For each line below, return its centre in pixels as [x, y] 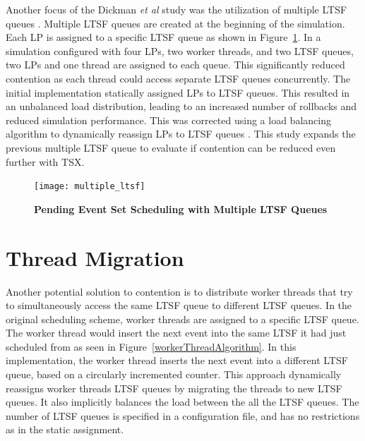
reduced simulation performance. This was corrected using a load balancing [168, 120]
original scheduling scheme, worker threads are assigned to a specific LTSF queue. [182, 319]
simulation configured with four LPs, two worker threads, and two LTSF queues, [180, 50]
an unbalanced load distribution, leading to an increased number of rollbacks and [181, 106]
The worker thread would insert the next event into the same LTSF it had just [176, 333]
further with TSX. [45, 161]
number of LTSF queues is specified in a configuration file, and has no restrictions [183, 415]
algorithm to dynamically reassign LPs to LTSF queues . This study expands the [181, 134]
